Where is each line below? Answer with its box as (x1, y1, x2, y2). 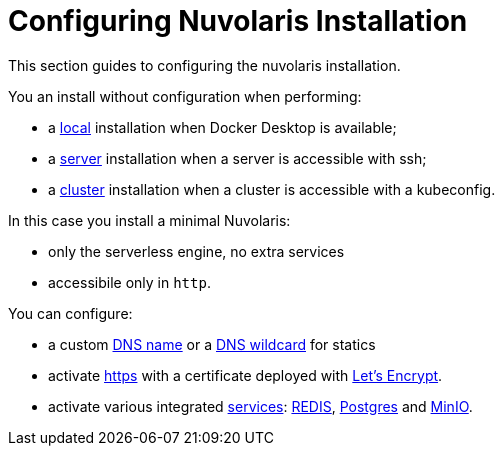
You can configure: (8, 304, 133, 322)
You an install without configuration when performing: (8, 87, 362, 105)
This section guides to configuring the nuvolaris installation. (8, 56, 401, 74)
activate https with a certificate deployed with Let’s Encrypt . (48, 366, 443, 384)
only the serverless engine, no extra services (48, 242, 345, 260)
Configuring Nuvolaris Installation (8, 4, 468, 38)
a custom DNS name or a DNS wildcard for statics (48, 335, 376, 353)
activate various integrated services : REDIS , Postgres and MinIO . (48, 397, 473, 415)
